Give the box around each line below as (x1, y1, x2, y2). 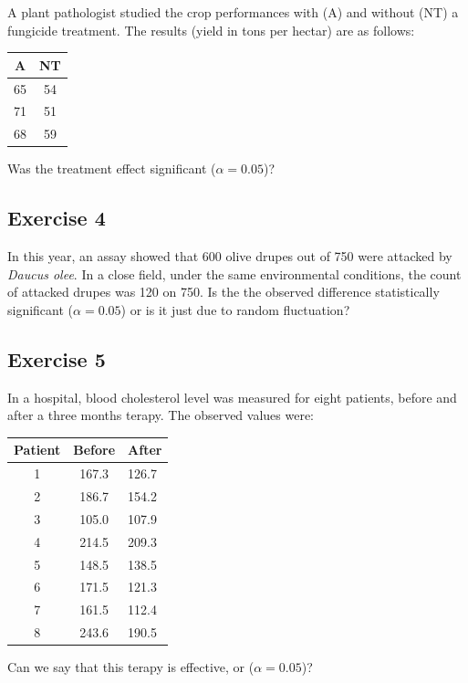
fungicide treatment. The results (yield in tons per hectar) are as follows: (7, 20, 415, 39)
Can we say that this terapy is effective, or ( (7, 657, 255, 677)
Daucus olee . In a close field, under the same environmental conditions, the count (7, 264, 462, 283)
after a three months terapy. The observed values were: (7, 405, 314, 425)
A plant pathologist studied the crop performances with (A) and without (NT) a (7, 3, 459, 21)
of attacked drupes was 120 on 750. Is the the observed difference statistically (7, 282, 440, 301)
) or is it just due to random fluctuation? (120, 299, 350, 319)
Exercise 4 (7, 204, 106, 232)
